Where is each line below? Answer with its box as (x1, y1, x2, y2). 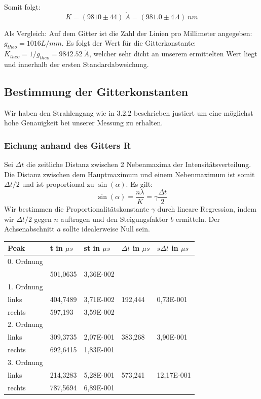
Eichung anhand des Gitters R (4, 139, 131, 151)
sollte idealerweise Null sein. (63, 223, 150, 234)
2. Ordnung (8, 319, 43, 329)
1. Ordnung (8, 281, 43, 291)
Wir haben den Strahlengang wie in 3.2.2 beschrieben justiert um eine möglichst (4, 107, 253, 118)
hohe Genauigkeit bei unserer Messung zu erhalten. (4, 117, 163, 128)
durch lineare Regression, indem (157, 204, 256, 214)
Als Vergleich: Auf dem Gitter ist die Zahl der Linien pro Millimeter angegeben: (4, 27, 252, 38)
